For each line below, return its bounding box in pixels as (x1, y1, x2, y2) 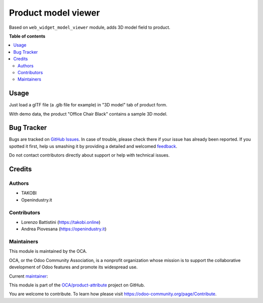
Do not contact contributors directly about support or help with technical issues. (9, 152, 170, 158)
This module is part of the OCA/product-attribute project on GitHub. (9, 282, 145, 288)
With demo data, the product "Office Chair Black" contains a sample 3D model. (9, 111, 168, 117)
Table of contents (9, 33, 46, 39)
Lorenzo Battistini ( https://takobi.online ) (21, 219, 101, 225)
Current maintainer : (9, 273, 48, 279)
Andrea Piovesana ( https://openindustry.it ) (21, 226, 107, 232)
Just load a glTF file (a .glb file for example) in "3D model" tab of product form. (9, 102, 168, 108)
